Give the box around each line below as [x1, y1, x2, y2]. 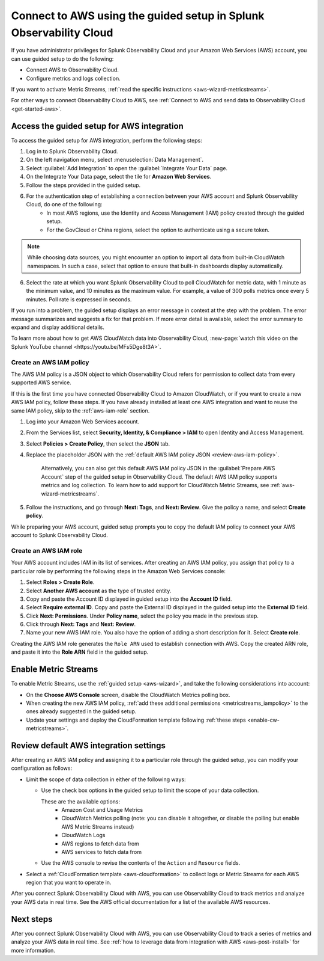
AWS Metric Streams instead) [61, 823, 134, 830]
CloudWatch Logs [61, 832, 106, 839]
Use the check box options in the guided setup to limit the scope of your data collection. [41, 787, 259, 794]
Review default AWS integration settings [11, 740, 166, 751]
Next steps [11, 914, 53, 924]
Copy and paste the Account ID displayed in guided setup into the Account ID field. [26, 595, 232, 603]
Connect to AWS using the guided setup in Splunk [11, 9, 265, 22]
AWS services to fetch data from [61, 848, 142, 855]
